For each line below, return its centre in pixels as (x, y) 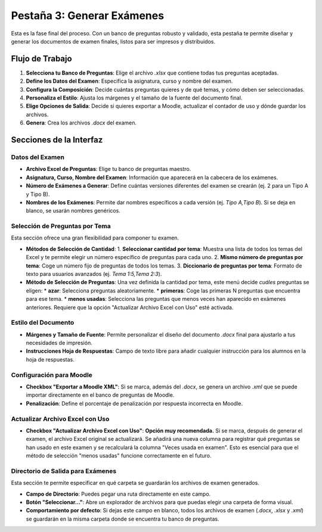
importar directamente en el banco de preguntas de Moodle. (100, 395)
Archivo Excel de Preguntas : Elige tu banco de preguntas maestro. (109, 169)
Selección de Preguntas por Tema (61, 226)
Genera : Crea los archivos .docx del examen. (81, 123)
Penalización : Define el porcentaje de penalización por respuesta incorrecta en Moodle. (134, 403)
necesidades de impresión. (59, 343)
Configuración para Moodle (52, 375)
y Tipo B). (38, 194)
